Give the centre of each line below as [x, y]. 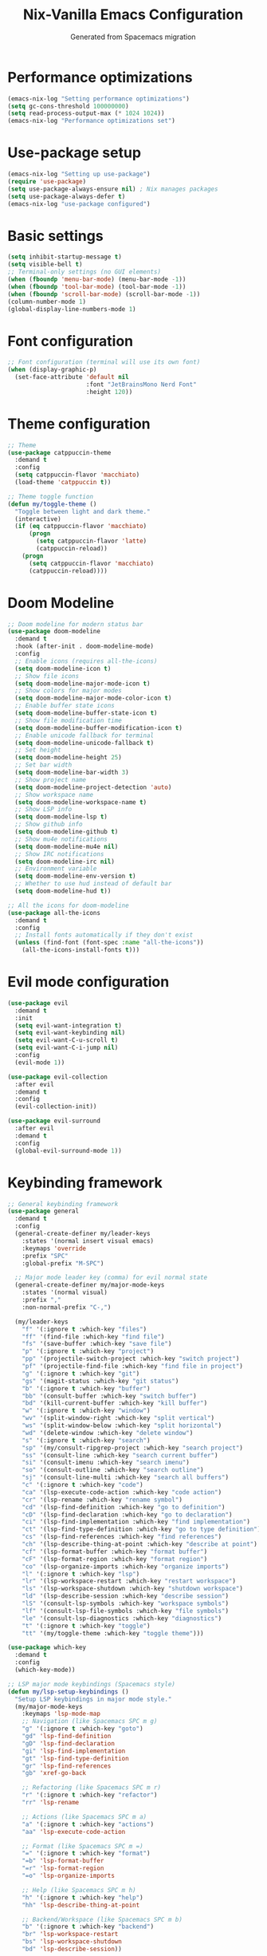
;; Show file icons [47, 676]
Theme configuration [79, 424]
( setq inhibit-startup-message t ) [65, 257]
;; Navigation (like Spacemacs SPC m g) [90, 1721]
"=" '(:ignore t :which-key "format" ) [86, 1853]
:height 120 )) [109, 392]
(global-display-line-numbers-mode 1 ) [72, 309]
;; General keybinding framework [63, 1204]
